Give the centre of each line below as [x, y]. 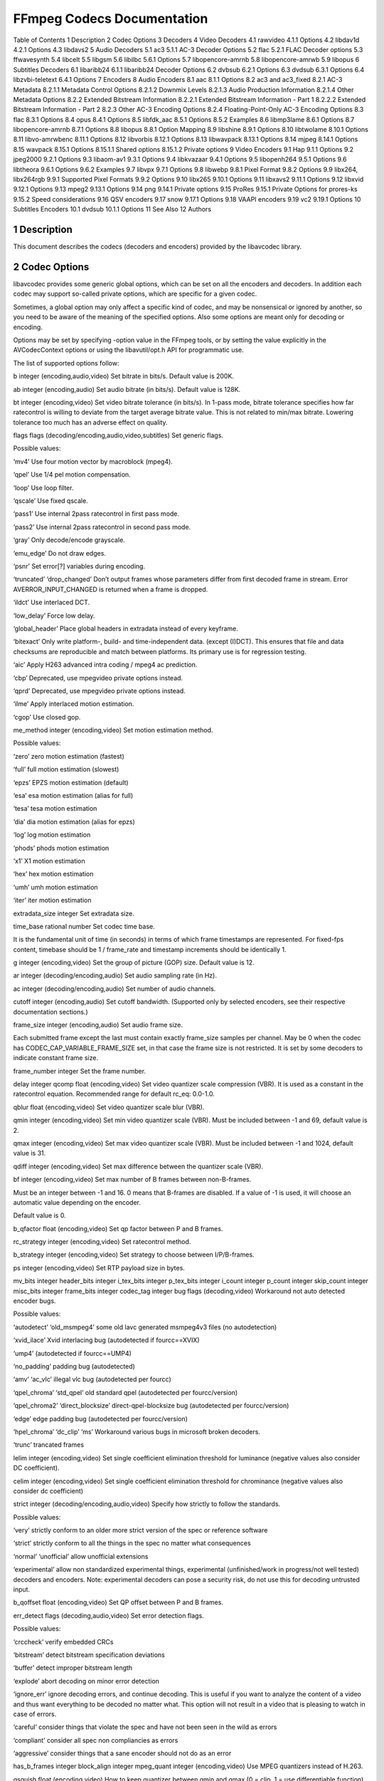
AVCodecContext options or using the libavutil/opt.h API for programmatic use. [129, 350]
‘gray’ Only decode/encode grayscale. [69, 540]
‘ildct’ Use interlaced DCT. [52, 603]
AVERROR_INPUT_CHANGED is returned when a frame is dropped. [111, 589]
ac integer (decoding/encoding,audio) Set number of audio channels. [114, 988]
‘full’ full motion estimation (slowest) [66, 769]
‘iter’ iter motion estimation [52, 900]
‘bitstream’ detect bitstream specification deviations [89, 1655]
